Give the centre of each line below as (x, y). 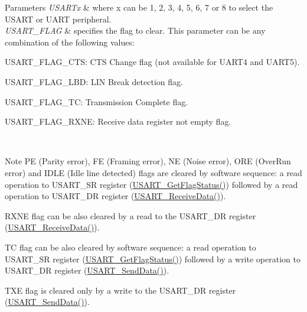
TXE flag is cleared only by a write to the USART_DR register (120, 290)
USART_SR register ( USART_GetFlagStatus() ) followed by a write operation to (153, 259)
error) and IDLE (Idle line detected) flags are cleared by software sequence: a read (153, 172)
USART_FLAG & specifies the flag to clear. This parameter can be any (135, 30)
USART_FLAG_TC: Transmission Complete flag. (97, 101)
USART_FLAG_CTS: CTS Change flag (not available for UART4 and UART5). (152, 62)
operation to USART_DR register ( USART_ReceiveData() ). (115, 196)
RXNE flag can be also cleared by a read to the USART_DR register (130, 215)
